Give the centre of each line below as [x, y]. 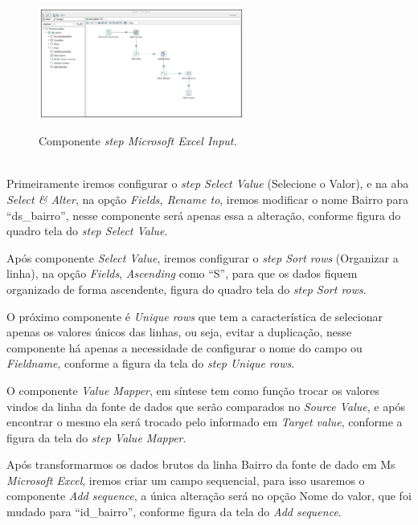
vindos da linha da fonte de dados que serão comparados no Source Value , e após [206, 406]
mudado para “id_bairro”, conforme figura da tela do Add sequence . [174, 512]
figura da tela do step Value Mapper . [96, 437]
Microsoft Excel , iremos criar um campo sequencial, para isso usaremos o [186, 480]
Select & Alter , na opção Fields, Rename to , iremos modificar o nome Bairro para [207, 199]
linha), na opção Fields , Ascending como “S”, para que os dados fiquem [182, 273]
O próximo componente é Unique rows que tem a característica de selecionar [195, 316]
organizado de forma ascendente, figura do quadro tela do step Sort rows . [186, 289]
